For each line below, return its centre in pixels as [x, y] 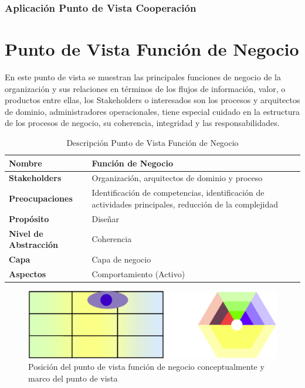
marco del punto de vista [73, 378]
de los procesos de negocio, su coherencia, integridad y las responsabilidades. [142, 123]
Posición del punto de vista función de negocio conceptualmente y [146, 367]
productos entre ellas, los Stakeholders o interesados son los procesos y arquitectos [152, 100]
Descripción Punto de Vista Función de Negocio [152, 142]
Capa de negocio [121, 259]
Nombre [26, 163]
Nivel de [26, 233]
